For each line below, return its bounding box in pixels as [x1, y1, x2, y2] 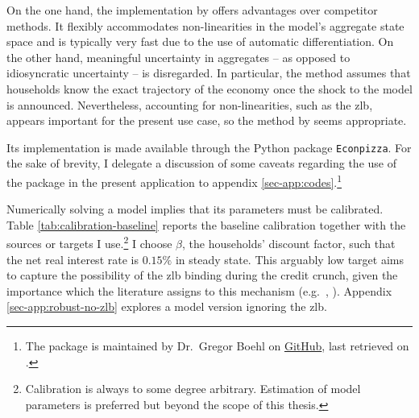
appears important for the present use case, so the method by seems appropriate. [6, 112, 407, 129]
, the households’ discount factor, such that [182, 235, 396, 252]
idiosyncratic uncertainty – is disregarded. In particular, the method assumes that [6, 64, 411, 81]
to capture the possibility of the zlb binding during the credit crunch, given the [6, 267, 398, 283]
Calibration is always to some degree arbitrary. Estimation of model [25, 380, 361, 397]
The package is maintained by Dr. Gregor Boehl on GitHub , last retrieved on [25, 337, 409, 354]
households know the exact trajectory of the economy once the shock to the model [6, 80, 413, 97]
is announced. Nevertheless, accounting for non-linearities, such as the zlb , [6, 96, 373, 113]
